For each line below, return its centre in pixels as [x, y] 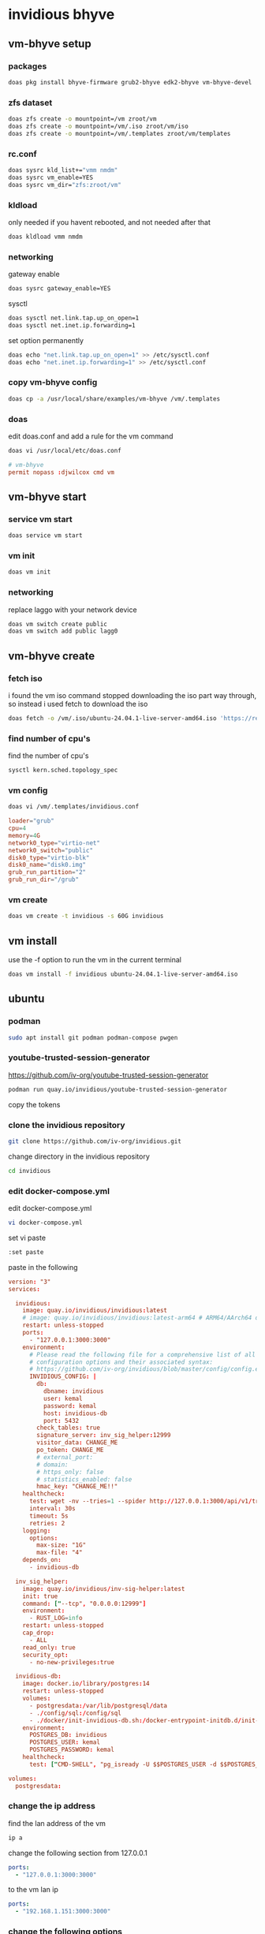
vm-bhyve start [47, 497]
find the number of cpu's [49, 756]
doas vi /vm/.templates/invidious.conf [74, 807]
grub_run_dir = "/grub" [44, 880]
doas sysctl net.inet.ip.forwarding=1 [72, 325]
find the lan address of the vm [57, 1823]
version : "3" [30, 1282]
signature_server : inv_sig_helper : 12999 [104, 1436]
